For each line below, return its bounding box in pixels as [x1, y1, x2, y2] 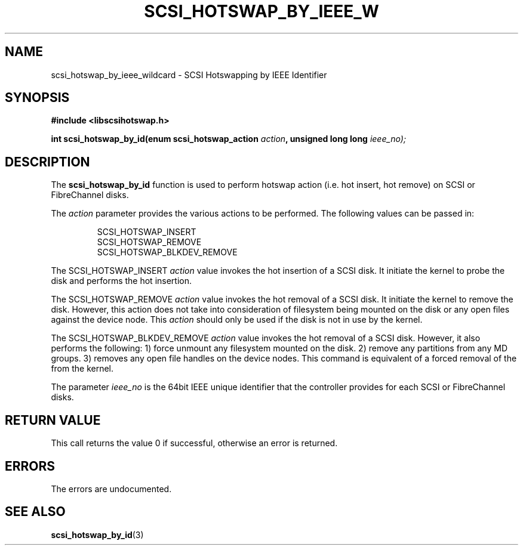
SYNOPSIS [5, 90, 70, 106]
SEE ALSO [5, 504, 66, 520]
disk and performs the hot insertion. [51, 276, 192, 286]
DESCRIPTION [5, 154, 90, 169]
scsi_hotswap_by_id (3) [51, 529, 144, 540]
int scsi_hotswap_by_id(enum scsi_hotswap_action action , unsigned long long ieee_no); [51, 134, 407, 144]
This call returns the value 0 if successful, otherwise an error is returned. [51, 438, 338, 449]
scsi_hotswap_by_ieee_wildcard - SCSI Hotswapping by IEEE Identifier [51, 69, 327, 80]
